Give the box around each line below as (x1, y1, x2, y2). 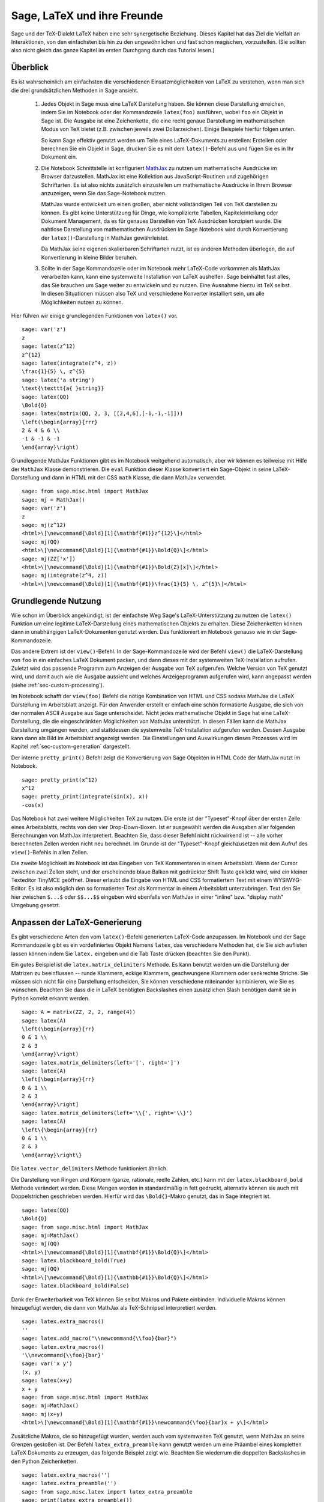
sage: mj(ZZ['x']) (22, 555, 76, 562)
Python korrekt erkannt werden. (11, 994, 90, 1002)
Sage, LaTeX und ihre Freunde (11, 9, 163, 22)
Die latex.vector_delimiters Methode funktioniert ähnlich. (11, 1165, 168, 1172)
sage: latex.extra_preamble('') (22, 1480, 117, 1487)
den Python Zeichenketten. (11, 1458, 78, 1465)
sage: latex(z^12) (22, 343, 76, 350)
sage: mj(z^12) (22, 521, 67, 528)
